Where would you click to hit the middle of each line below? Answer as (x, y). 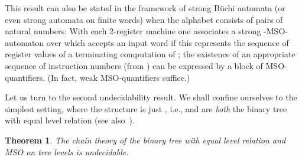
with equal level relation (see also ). (70, 120)
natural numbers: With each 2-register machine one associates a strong (133, 31)
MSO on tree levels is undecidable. (67, 151)
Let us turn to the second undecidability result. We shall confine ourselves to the (151, 97)
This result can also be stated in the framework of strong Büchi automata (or (145, 8)
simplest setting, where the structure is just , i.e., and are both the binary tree (146, 108)
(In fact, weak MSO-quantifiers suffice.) (119, 77)
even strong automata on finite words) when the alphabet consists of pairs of (144, 19)
